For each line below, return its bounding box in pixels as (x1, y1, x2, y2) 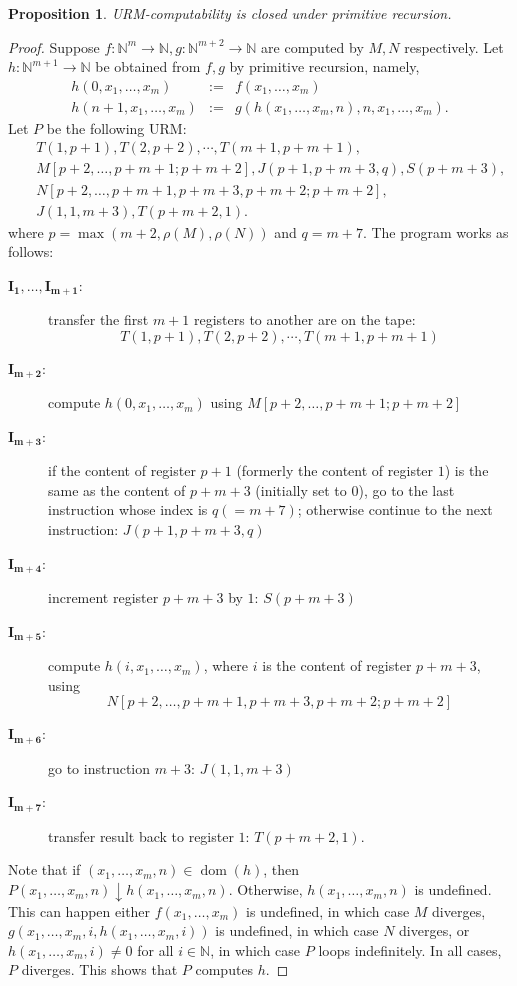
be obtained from (95, 56, 201, 77)
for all (137, 939, 174, 960)
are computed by (261, 36, 364, 57)
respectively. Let (404, 36, 504, 57)
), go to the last (358, 479, 455, 500)
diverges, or (399, 920, 470, 941)
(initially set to (255, 479, 347, 500)
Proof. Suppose (8, 36, 100, 57)
